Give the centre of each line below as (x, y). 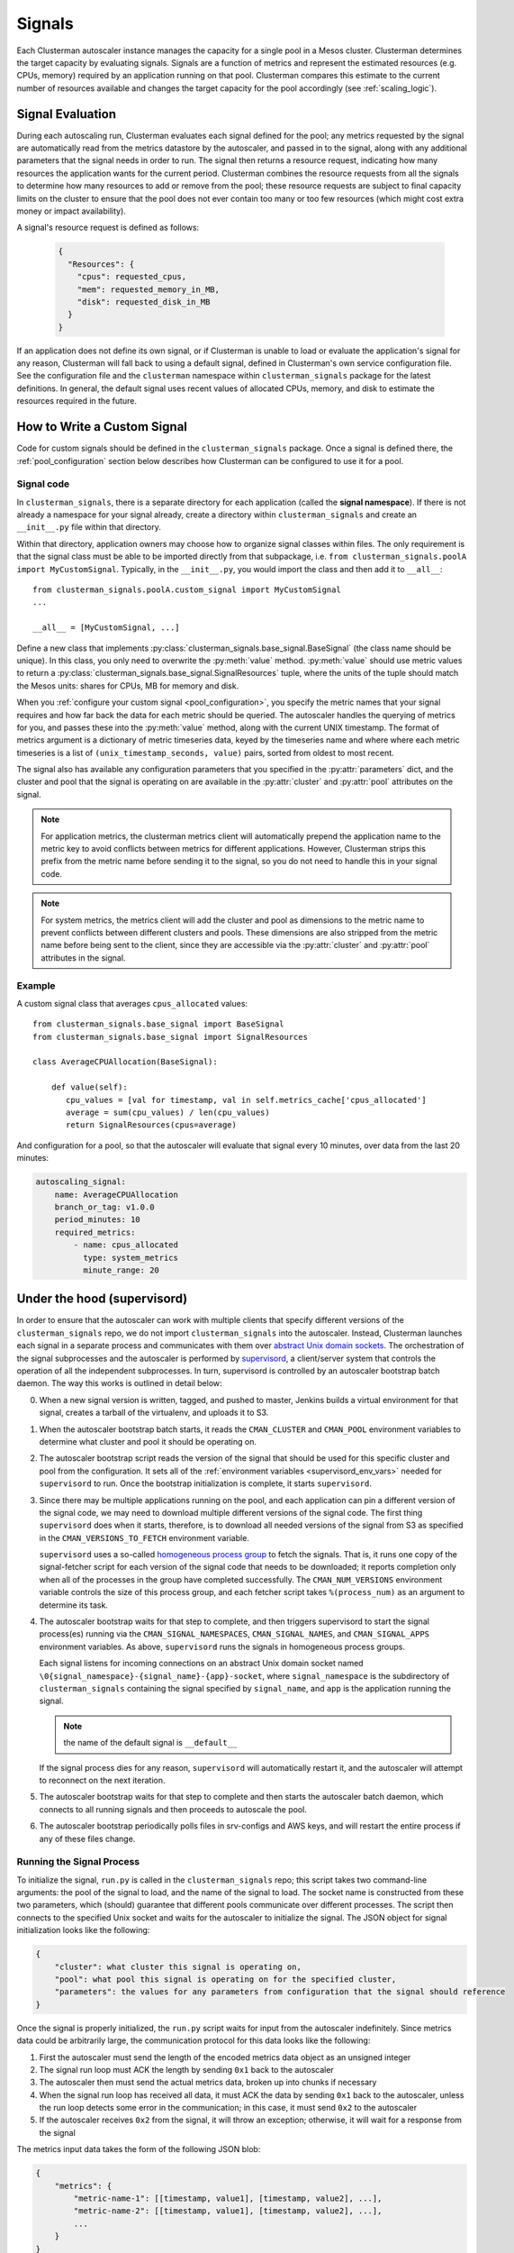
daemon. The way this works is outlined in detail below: (119, 1383)
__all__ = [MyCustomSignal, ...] (106, 628)
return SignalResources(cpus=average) (152, 1125)
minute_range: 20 (121, 1270)
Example (36, 985)
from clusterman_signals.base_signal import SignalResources (170, 1037)
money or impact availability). (71, 211)
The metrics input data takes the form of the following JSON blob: (139, 2149)
